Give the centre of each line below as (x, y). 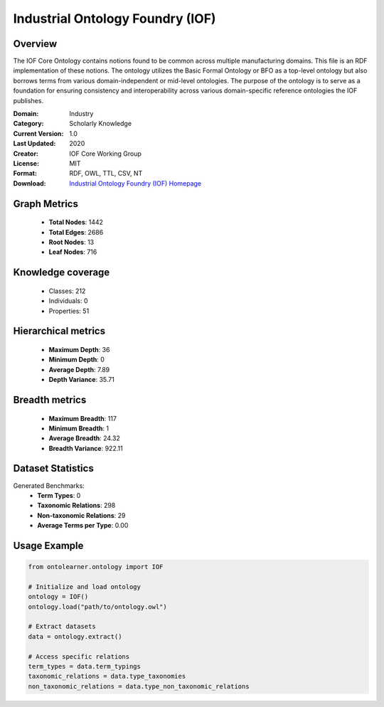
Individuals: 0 (68, 301)
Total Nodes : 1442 (76, 222)
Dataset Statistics (53, 468)
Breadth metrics (50, 399)
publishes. (28, 100)
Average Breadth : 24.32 (84, 438)
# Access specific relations (79, 656)
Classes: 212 (67, 291)
